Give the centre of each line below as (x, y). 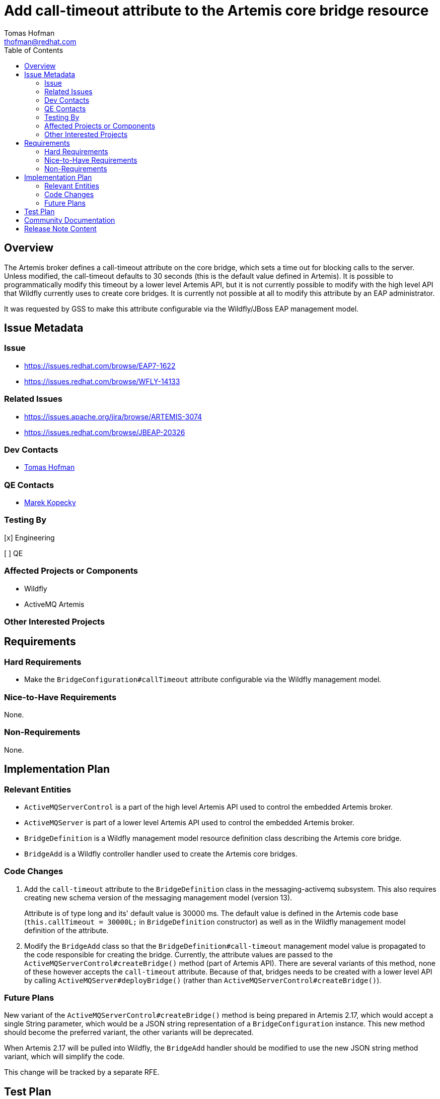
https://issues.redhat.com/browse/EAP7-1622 (100, 365)
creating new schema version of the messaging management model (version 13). (158, 897)
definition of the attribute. (66, 930)
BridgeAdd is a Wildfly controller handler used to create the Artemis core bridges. (161, 853)
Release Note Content (60, 228)
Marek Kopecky (50, 503)
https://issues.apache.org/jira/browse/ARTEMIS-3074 (113, 416)
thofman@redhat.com (40, 41)
